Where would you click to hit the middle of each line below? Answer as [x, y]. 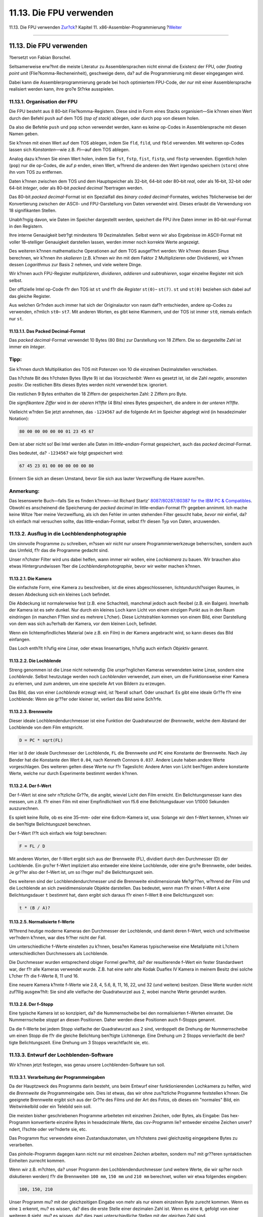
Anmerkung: [24, 491]
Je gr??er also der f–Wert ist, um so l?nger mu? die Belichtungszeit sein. [81, 872]
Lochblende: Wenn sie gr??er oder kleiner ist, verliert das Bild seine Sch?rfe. [86, 699]
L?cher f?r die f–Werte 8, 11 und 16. [44, 976]
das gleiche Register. [30, 296]
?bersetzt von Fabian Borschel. [40, 57]
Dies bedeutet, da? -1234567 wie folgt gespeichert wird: [66, 453]
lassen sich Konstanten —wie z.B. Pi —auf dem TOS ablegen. [69, 150]
